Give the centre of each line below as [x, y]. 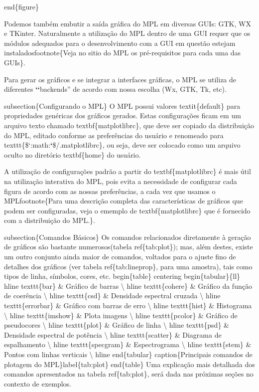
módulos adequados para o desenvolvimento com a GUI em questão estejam [120, 43]
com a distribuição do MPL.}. [50, 220]
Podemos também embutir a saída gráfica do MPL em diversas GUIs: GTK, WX [128, 23]
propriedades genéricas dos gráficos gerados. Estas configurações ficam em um [123, 115]
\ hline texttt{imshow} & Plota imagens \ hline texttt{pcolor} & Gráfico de [121, 315]
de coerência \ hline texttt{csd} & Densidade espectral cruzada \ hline [112, 295]
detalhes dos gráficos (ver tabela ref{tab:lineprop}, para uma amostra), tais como [128, 266]
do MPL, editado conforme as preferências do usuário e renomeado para [114, 135]
